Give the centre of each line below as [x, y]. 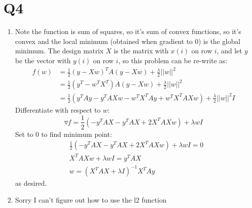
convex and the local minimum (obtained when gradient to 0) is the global [128, 41]
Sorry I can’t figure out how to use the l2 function [91, 199]
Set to [24, 134]
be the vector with [43, 60]
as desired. [31, 183]
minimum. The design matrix [59, 51]
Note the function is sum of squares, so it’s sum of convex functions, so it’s [128, 31]
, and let [229, 51]
